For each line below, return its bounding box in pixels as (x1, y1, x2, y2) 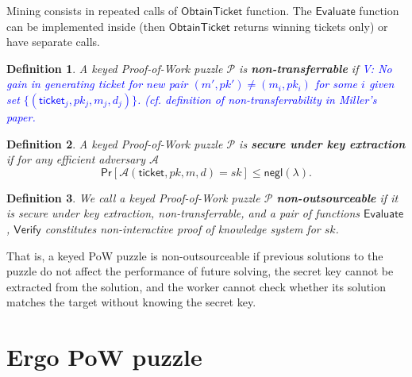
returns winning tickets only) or (233, 17, 388, 34)
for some (314, 75, 358, 92)
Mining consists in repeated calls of (6, 2, 178, 18)
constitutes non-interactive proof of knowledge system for (44, 220, 321, 237)
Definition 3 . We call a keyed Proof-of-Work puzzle (6, 189, 260, 206)
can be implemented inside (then (6, 17, 165, 34)
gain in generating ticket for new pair (6, 75, 188, 92)
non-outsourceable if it (276, 189, 399, 206)
